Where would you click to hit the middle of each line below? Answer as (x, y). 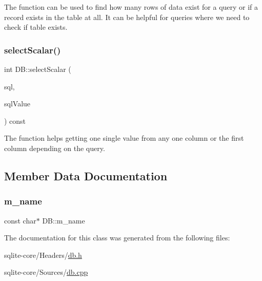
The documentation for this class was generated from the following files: (117, 238)
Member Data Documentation (86, 175)
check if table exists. (36, 27)
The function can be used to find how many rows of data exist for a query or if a (131, 7)
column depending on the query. (55, 148)
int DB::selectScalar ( (38, 69)
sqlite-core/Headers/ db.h (43, 255)
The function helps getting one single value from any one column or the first (124, 138)
